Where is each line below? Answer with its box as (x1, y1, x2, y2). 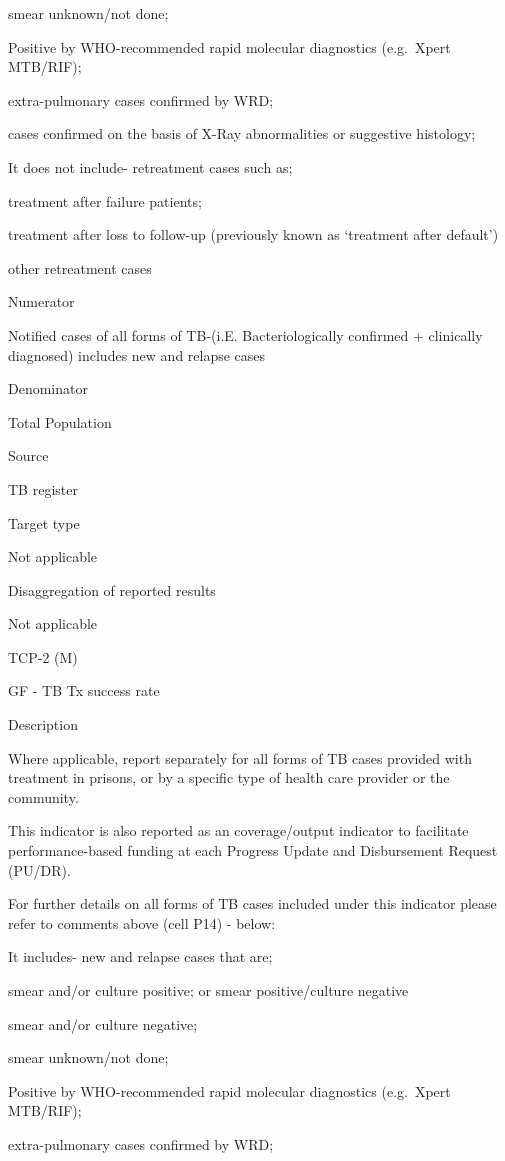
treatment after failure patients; (8, 190, 202, 211)
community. (8, 786, 79, 807)
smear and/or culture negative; (8, 1013, 198, 1034)
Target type (8, 512, 80, 533)
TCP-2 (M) (8, 646, 78, 667)
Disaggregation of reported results (8, 579, 216, 600)
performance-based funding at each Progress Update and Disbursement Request (8, 840, 498, 861)
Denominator (8, 378, 88, 399)
